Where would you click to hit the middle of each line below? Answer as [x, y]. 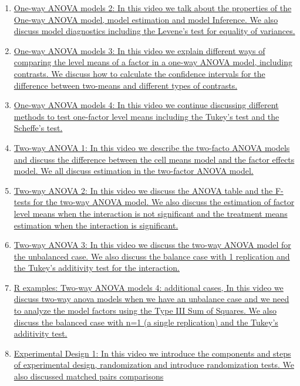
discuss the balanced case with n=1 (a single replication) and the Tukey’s [146, 322]
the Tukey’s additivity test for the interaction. [97, 268]
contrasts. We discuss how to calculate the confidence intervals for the [139, 73]
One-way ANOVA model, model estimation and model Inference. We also [146, 19]
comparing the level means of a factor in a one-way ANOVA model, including [153, 62]
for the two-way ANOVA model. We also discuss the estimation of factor [164, 202]
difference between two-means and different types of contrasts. [126, 85]
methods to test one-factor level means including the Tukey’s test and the [146, 116]
